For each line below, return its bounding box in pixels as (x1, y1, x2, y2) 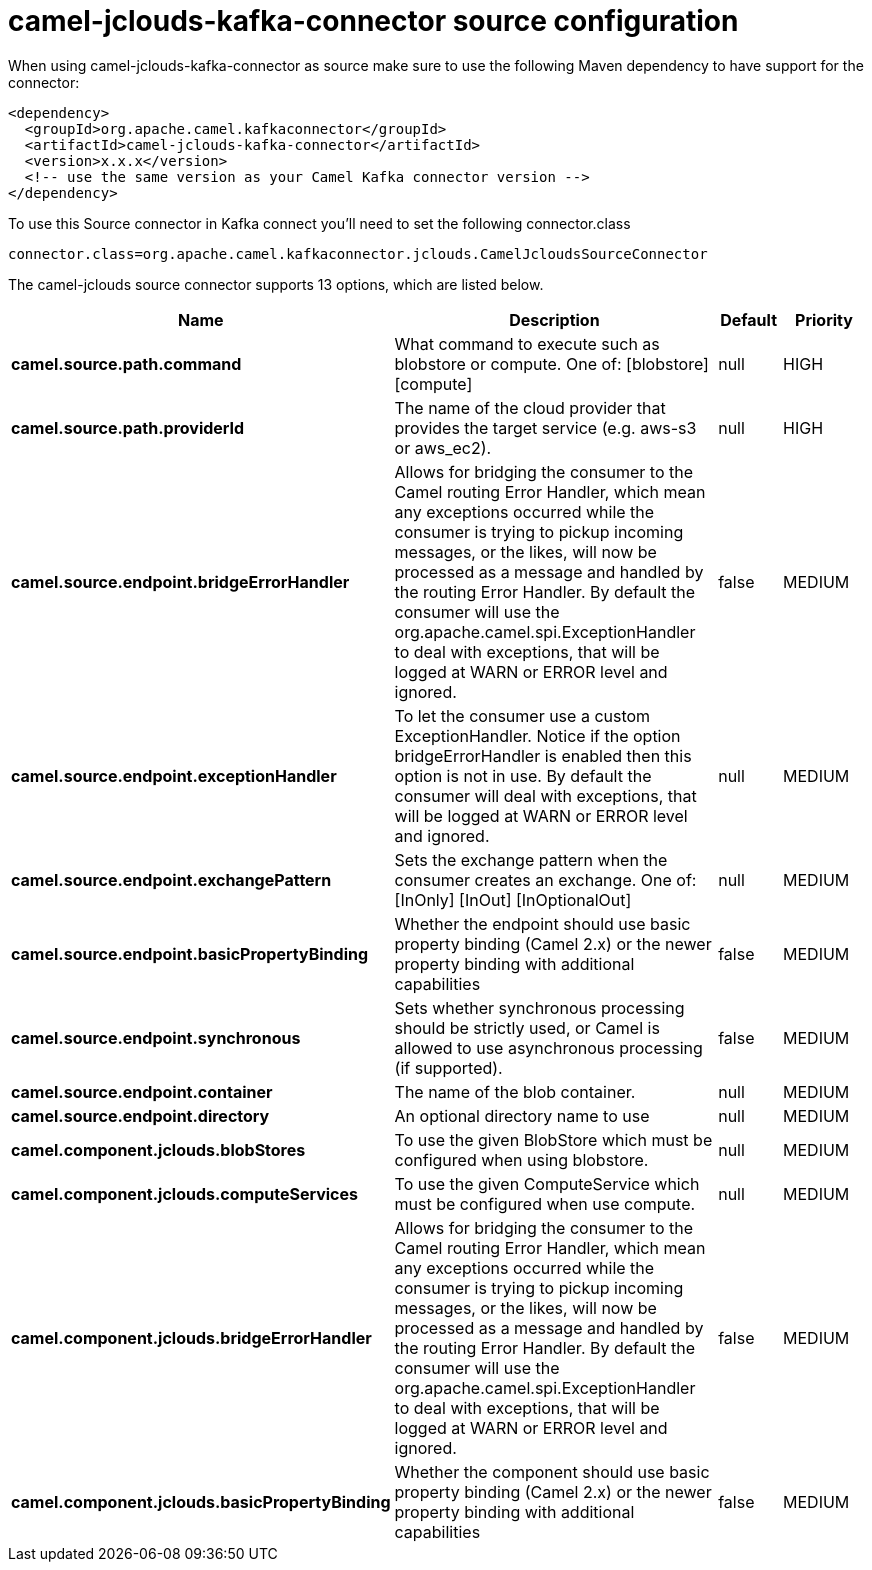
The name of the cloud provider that (394, 397, 666, 418)
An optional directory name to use (394, 1105, 650, 1126)
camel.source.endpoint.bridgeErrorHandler (11, 571, 350, 592)
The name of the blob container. (394, 1081, 636, 1102)
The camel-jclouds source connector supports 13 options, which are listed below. (8, 275, 544, 293)
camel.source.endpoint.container (11, 1081, 273, 1102)
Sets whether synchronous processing (394, 997, 685, 1018)
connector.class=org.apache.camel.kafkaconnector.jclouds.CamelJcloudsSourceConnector (8, 245, 708, 262)
